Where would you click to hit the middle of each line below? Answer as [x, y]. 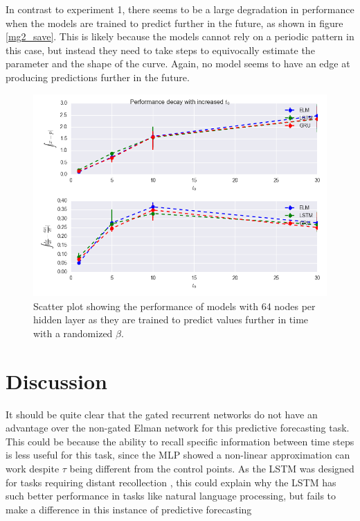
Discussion [56, 381]
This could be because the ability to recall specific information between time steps [180, 441]
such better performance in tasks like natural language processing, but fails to [171, 496]
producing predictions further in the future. [98, 77]
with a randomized [73, 333]
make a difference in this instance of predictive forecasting [129, 509]
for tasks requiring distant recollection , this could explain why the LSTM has [171, 482]
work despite [33, 468]
